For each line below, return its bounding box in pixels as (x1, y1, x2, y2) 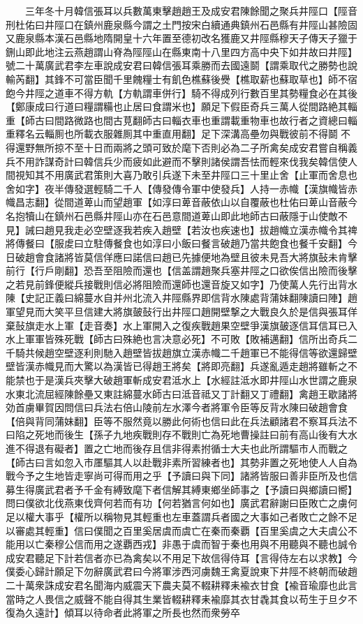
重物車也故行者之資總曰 (239, 112, 348, 127)
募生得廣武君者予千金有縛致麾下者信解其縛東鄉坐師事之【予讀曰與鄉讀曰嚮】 (6, 482, 357, 496)
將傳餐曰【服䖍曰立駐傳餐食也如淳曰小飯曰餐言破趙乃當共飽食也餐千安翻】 (6, 236, 348, 251)
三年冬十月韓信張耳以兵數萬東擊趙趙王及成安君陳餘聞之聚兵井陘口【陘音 (24, 3, 357, 17)
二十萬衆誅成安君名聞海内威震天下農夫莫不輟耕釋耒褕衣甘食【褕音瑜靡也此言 (6, 577, 357, 592)
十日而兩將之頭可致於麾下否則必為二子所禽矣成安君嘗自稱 (83, 140, 348, 154)
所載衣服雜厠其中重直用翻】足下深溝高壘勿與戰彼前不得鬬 (73, 126, 338, 141)
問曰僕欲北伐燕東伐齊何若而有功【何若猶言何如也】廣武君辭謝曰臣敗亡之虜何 (6, 496, 357, 510)
